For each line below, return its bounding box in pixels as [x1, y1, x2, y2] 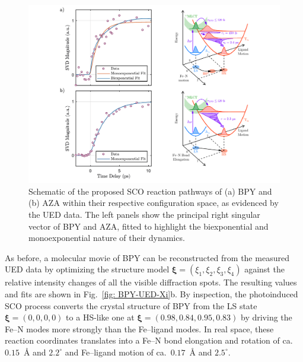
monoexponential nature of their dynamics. [28, 231, 185, 244]
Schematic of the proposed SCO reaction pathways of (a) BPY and [28, 185, 272, 197]
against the [244, 263, 285, 275]
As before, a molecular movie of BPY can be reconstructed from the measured [5, 251, 289, 263]
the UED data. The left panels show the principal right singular [28, 208, 260, 220]
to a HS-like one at [66, 311, 135, 323]
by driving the [241, 311, 292, 323]
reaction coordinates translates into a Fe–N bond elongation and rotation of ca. [5, 334, 293, 347]
